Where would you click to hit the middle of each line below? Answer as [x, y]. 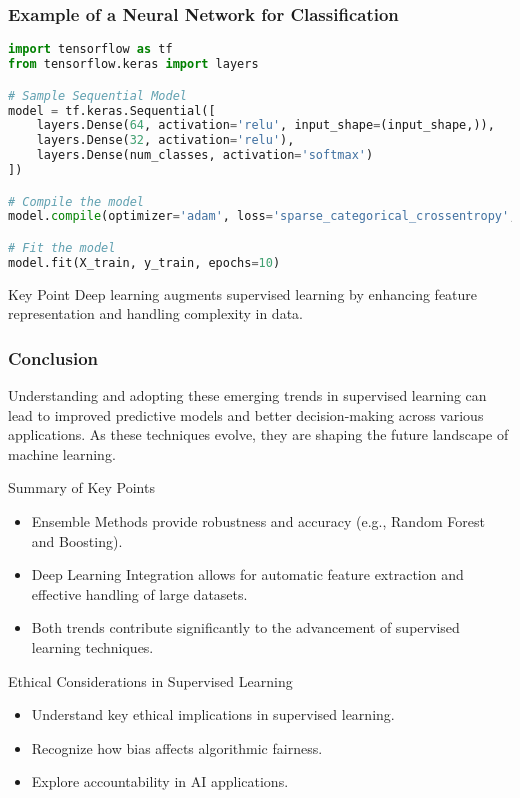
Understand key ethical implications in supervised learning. [213, 714]
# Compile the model [76, 201]
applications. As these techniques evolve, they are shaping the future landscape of [258, 434]
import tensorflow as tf [90, 49]
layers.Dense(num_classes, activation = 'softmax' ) [205, 155]
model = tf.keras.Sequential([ [112, 110]
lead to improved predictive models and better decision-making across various [246, 414]
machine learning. [62, 453]
